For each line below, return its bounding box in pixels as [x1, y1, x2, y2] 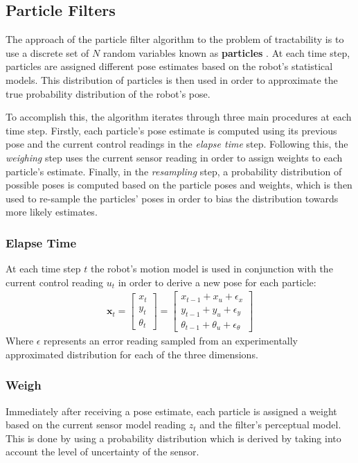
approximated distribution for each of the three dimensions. [6, 347, 258, 361]
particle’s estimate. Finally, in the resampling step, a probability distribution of [6, 164, 342, 178]
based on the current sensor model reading [6, 417, 186, 432]
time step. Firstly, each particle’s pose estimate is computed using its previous [6, 123, 337, 137]
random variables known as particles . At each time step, [102, 45, 350, 60]
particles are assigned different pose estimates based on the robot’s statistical [6, 59, 333, 73]
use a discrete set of [6, 45, 89, 60]
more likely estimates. [6, 204, 98, 219]
